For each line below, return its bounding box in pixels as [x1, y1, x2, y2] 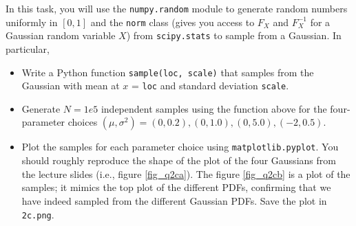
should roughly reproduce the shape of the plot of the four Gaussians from [21, 153, 336, 168]
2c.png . [21, 207, 54, 221]
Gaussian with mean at [21, 78, 120, 93]
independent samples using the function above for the [101, 101, 327, 115]
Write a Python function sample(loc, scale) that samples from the [21, 65, 314, 79]
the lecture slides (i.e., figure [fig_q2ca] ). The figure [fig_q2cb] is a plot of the [21, 166, 350, 181]
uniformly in [6, 14, 58, 29]
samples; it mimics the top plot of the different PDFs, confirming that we [21, 180, 331, 194]
